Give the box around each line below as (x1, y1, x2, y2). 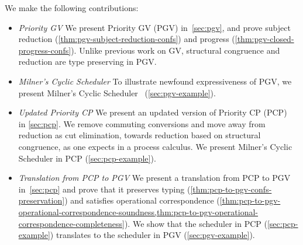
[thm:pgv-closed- (235, 33, 294, 45)
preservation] (18, 194, 65, 206)
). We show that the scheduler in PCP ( (124, 217, 267, 229)
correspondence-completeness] (18, 217, 125, 229)
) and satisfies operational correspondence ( (64, 194, 220, 206)
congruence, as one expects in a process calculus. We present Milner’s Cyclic (18, 140, 292, 152)
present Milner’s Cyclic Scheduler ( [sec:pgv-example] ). (18, 86, 216, 99)
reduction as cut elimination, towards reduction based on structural (18, 129, 261, 141)
